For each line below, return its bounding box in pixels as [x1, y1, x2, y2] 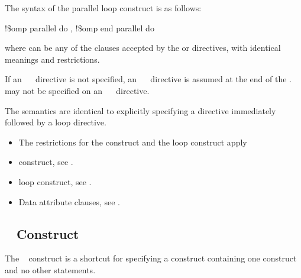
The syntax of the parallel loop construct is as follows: [5, 2, 202, 14]
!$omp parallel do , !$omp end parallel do [5, 21, 154, 34]
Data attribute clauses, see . [18, 195, 120, 208]
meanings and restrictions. [5, 53, 100, 65]
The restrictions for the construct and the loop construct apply [18, 135, 247, 148]
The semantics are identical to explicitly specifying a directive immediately [5, 104, 276, 117]
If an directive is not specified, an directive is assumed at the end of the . [5, 73, 292, 85]
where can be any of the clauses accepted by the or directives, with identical [5, 41, 281, 54]
